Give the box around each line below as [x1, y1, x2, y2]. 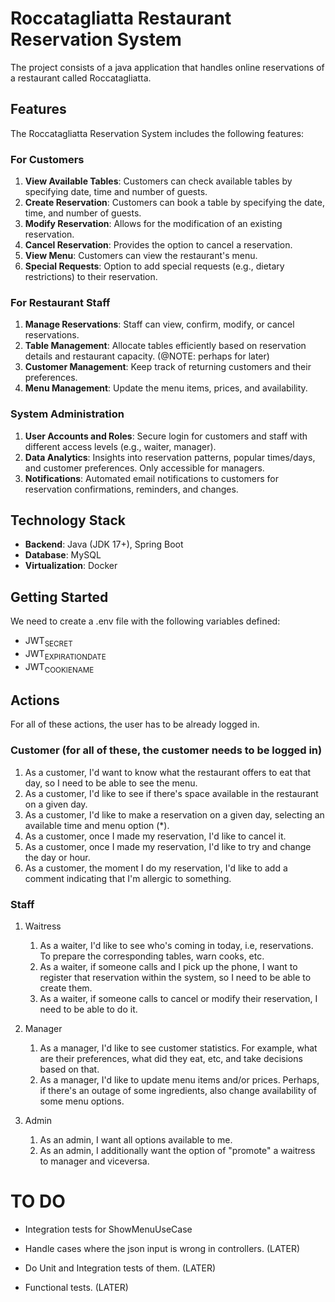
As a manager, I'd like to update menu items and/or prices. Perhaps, [39, 1074, 320, 1086]
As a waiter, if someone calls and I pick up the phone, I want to [39, 961, 298, 973]
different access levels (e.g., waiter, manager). [24, 440, 217, 452]
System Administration [10, 407, 125, 421]
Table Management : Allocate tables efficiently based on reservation [24, 340, 307, 352]
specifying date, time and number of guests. [24, 186, 208, 198]
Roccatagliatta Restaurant [10, 7, 232, 30]
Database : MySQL [24, 549, 102, 561]
